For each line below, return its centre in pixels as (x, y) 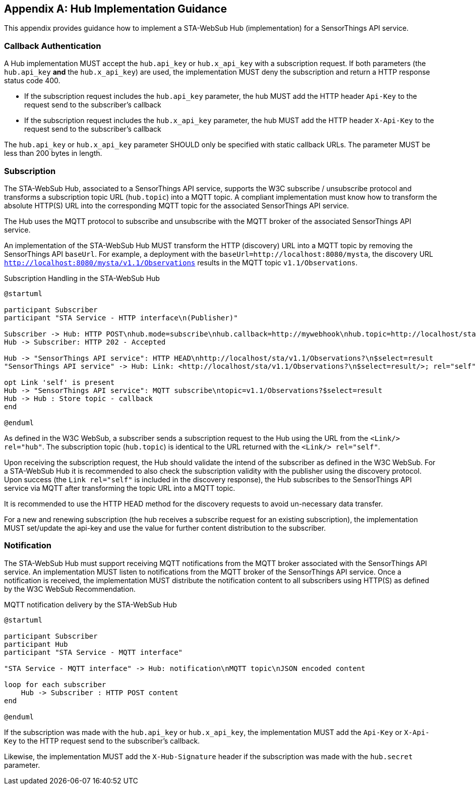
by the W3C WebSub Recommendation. (70, 589)
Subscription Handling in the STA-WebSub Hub (82, 278)
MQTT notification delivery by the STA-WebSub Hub (91, 604)
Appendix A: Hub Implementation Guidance (115, 9)
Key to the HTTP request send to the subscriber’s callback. (102, 741)
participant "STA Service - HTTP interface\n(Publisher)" (121, 318)
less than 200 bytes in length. (53, 153)
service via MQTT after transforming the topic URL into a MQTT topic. (120, 488)
